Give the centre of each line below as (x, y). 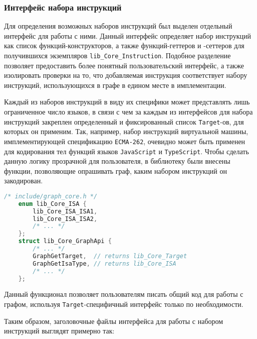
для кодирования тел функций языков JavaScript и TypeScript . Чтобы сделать (126, 151)
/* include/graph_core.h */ (51, 196)
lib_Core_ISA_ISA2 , (65, 219)
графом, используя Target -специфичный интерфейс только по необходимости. (124, 304)
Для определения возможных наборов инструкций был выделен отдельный (118, 26)
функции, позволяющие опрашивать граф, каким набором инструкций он (115, 171)
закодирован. (24, 181)
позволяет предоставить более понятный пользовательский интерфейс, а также (124, 65)
